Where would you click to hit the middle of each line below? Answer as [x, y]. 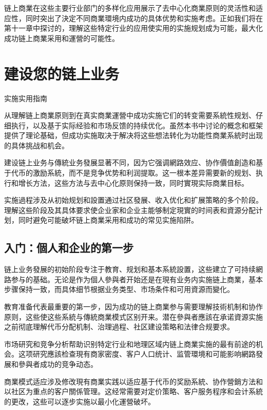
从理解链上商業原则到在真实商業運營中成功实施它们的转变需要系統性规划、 [130, 115]
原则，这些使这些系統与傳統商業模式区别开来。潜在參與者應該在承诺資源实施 [133, 316]
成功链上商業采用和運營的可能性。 [62, 38]
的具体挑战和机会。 [36, 145]
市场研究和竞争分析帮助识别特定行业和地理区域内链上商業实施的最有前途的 [130, 344]
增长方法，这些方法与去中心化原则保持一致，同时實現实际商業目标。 [133, 182]
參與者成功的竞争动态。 [58, 364]
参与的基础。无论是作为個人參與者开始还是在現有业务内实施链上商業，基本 [137, 279]
